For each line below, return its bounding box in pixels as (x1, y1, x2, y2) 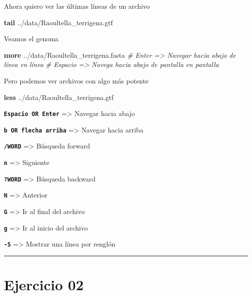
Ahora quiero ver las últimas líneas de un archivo (4, 1, 150, 11)
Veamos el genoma (4, 33, 59, 44)
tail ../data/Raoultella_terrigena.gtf (4, 17, 113, 27)
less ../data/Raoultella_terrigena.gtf (4, 92, 114, 102)
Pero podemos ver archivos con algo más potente (4, 75, 149, 85)
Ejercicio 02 (4, 275, 84, 295)
